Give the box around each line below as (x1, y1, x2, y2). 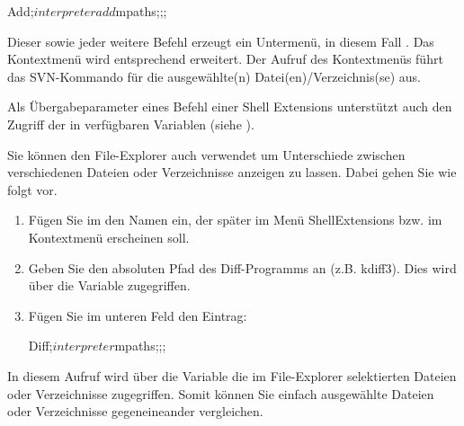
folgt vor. (7, 180, 58, 199)
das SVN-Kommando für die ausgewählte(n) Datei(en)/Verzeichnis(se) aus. (7, 67, 421, 85)
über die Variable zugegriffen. (28, 276, 191, 295)
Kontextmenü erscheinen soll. (28, 227, 190, 246)
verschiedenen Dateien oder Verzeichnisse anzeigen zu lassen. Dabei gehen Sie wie (7, 163, 457, 182)
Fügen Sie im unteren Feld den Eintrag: (28, 306, 247, 324)
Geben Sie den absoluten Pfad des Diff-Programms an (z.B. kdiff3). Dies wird (28, 258, 457, 277)
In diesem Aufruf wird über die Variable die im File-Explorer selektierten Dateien (7, 366, 457, 385)
